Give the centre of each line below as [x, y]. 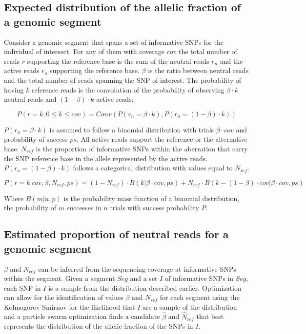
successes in [84, 208]
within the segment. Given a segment [60, 278]
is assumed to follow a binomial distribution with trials [132, 129]
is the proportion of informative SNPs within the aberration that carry [142, 148]
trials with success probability [154, 208]
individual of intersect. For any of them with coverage [84, 51]
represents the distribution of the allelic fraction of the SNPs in [99, 326]
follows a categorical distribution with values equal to [153, 168]
